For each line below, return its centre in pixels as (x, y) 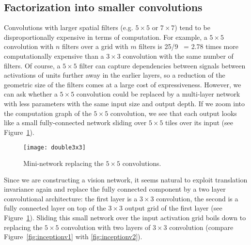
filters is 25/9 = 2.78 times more (188, 46)
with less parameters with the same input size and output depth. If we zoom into (125, 103)
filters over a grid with (95, 46)
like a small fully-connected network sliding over (75, 122)
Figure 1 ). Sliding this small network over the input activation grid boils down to (125, 217)
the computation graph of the (48, 113)
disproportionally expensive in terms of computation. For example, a (106, 37)
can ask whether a (31, 94)
